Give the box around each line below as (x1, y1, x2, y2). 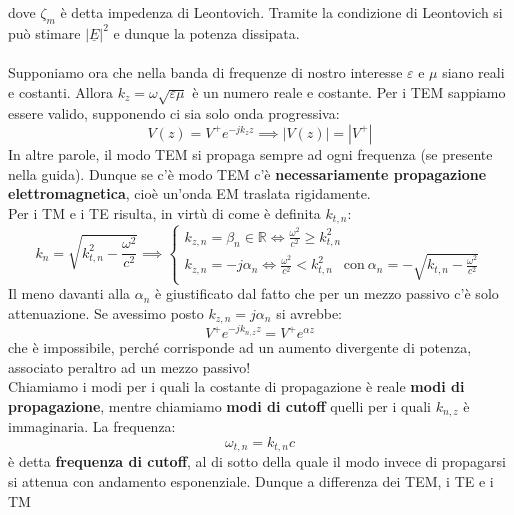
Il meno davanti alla (8, 283, 131, 304)
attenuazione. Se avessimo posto (8, 302, 204, 323)
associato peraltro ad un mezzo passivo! (8, 356, 251, 377)
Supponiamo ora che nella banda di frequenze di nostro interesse (8, 61, 403, 82)
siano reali (442, 61, 505, 82)
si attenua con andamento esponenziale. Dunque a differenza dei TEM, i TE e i (8, 471, 494, 491)
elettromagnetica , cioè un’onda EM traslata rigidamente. (8, 183, 371, 204)
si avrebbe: (276, 302, 342, 323)
